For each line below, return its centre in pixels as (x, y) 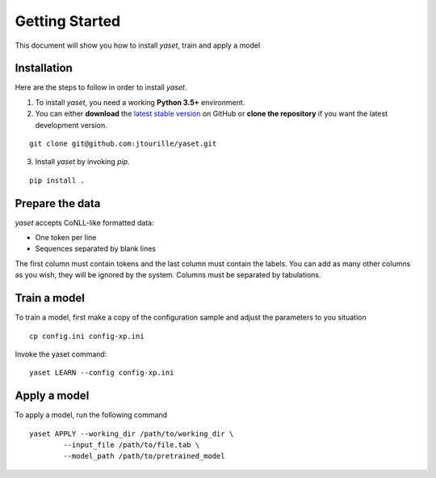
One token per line (66, 238)
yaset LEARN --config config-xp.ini (102, 373)
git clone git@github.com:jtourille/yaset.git (123, 144)
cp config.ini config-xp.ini (87, 336)
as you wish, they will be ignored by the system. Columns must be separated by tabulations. (168, 275)
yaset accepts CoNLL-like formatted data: (84, 222)
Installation (44, 68)
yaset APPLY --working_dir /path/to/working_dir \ (132, 434)
